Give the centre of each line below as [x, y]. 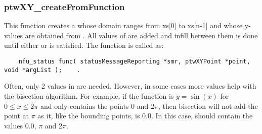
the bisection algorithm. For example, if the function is [89, 95]
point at [17, 116]
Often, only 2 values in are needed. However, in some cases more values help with [130, 86]
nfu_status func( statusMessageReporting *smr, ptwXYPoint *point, [134, 61]
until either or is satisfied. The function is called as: [84, 45]
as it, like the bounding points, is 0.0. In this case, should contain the [145, 116]
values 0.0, [20, 125]
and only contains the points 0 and [94, 106]
